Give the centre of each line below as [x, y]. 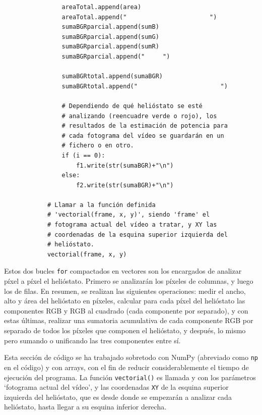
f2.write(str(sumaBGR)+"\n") [125, 185]
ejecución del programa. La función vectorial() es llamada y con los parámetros [130, 377]
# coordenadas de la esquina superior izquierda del [137, 235]
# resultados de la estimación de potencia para [145, 126]
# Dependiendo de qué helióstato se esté [132, 106]
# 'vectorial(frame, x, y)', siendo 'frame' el [128, 215]
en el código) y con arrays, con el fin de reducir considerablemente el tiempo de [126, 367]
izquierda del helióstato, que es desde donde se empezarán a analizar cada [118, 397]
